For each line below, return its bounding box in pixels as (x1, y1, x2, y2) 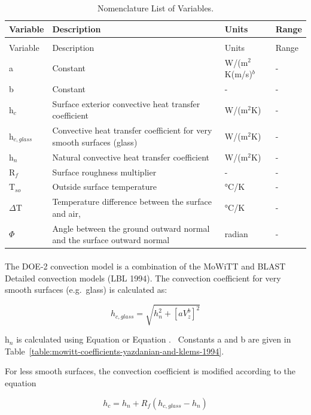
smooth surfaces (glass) (52, 135, 138, 148)
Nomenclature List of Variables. (97, 2, 214, 14)
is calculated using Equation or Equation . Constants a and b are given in (16, 333, 291, 346)
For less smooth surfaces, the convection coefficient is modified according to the (5, 365, 296, 377)
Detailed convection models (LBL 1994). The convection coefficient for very (5, 271, 281, 284)
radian (224, 228, 248, 240)
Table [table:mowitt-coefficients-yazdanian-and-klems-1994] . (5, 344, 224, 357)
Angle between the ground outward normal (52, 222, 210, 234)
